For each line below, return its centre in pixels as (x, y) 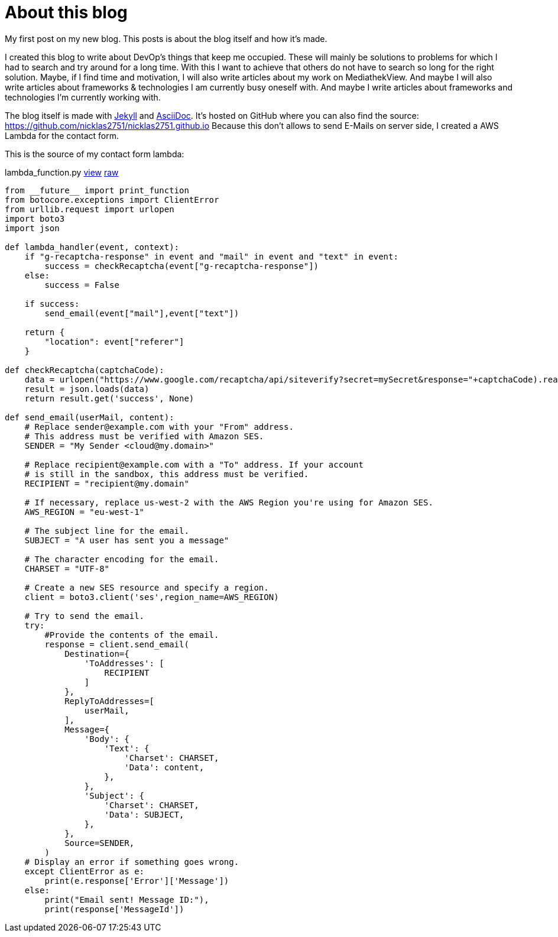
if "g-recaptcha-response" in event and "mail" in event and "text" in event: (211, 256)
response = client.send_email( (117, 644)
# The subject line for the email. (107, 531)
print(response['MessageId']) (114, 909)
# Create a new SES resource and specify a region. (147, 587)
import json (32, 228)
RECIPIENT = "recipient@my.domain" (107, 483)
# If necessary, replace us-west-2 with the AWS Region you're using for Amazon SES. (229, 502)
